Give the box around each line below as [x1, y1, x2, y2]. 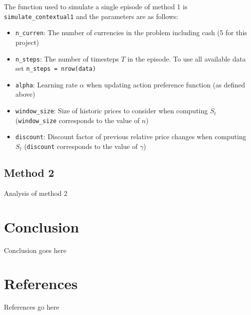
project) [15, 37, 39, 47]
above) [15, 89, 36, 99]
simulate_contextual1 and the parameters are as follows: [4, 11, 178, 21]
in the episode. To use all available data [127, 53, 246, 63]
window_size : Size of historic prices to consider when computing [15, 105, 208, 116]
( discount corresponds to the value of [24, 141, 138, 151]
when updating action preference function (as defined [86, 79, 245, 89]
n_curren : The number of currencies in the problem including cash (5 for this [15, 27, 247, 38]
